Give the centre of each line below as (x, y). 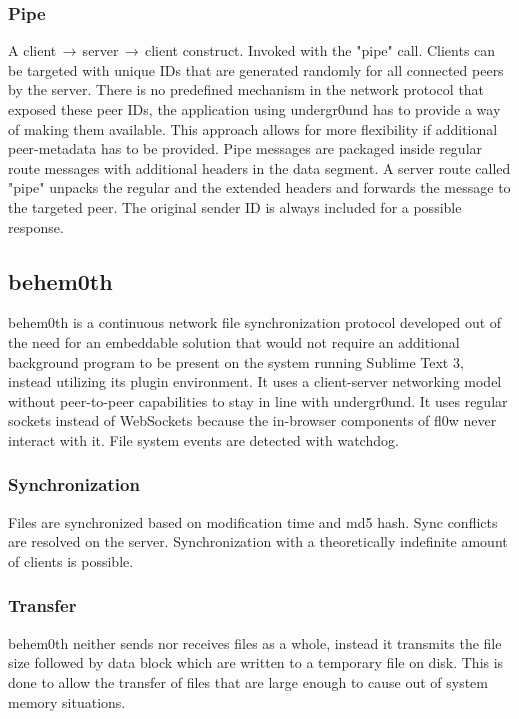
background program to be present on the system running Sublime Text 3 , (236, 361)
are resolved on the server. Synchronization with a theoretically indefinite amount (258, 541)
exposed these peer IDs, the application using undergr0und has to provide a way (254, 109)
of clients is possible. (71, 560)
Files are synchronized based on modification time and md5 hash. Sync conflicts (253, 521)
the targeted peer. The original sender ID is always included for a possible (235, 206)
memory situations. (67, 701)
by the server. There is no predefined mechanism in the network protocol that (246, 89)
